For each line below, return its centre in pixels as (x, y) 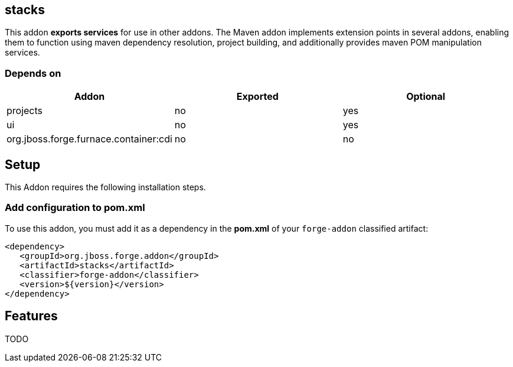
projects (25, 111)
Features (31, 316)
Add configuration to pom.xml (75, 208)
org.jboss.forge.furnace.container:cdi (89, 139)
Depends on (33, 73)
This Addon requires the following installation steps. (105, 187)
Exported (257, 97)
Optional (426, 97)
